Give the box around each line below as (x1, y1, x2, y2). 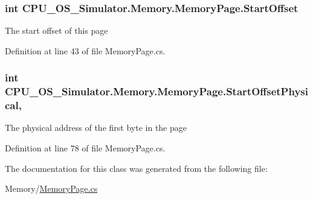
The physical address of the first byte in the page (5, 121, 187, 134)
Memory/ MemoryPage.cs (5, 182, 98, 195)
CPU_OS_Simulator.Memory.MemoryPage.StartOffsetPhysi (5, 84, 308, 99)
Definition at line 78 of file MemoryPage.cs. (5, 142, 166, 154)
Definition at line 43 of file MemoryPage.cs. (5, 44, 166, 57)
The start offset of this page (5, 24, 108, 37)
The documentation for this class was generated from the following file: (5, 162, 268, 174)
